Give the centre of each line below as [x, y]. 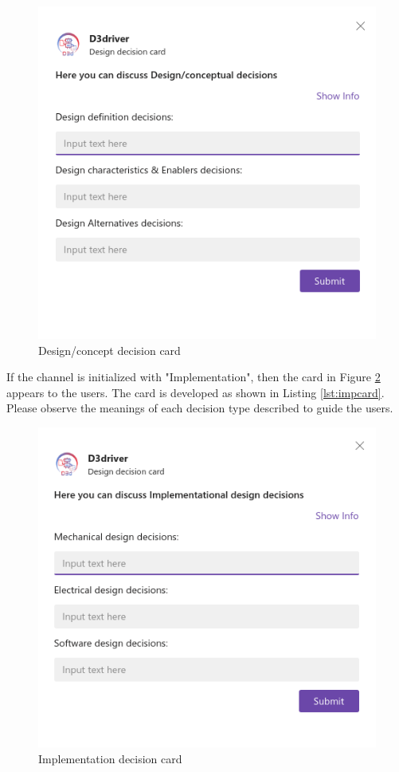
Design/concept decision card [110, 350]
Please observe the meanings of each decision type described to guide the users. [200, 408]
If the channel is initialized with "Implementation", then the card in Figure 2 [194, 377]
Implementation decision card [110, 758]
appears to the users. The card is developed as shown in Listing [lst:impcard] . [196, 392]
